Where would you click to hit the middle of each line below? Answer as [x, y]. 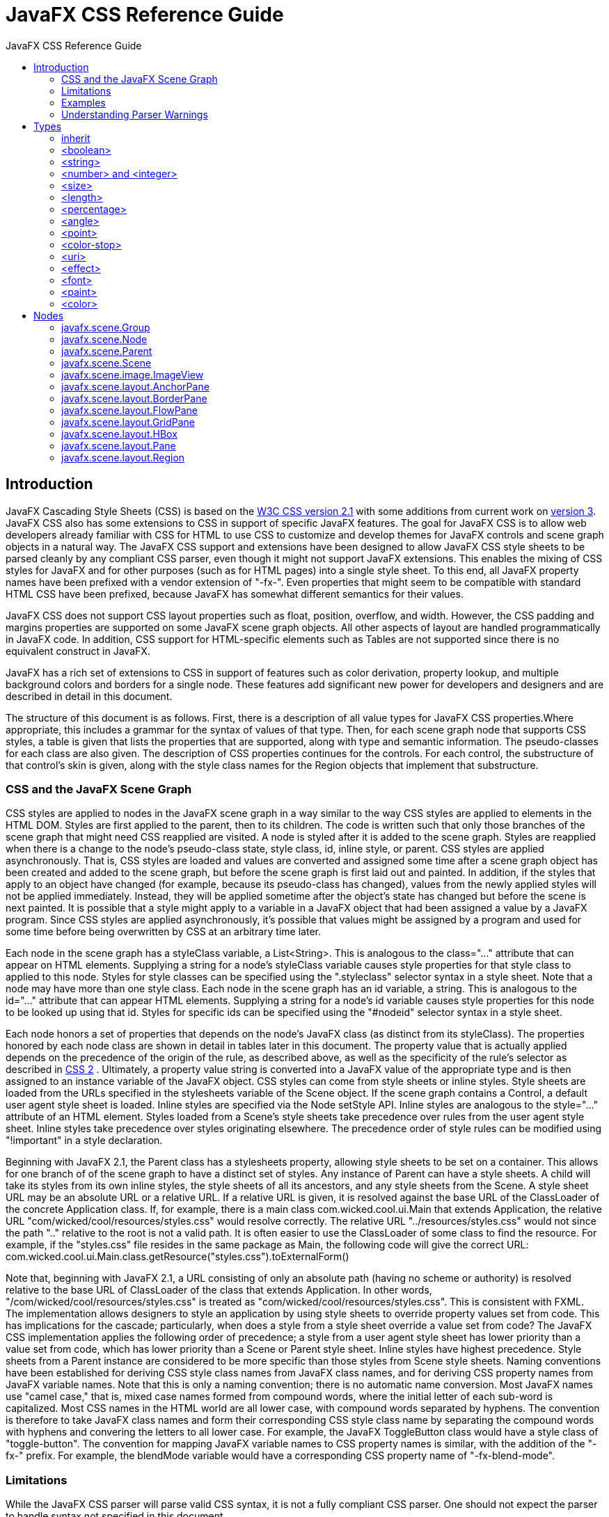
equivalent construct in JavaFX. [78, 651]
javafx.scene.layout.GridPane [128, 422]
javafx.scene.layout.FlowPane [129, 410]
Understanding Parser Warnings [135, 114]
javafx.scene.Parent [107, 351]
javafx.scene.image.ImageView [133, 374]
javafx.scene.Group [106, 327]
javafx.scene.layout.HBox [119, 434]
